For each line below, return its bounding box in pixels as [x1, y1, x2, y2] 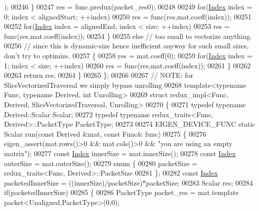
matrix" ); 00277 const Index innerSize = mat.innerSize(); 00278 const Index [4, 148, 236, 158]
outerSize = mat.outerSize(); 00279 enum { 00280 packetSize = [4, 158, 198, 168]
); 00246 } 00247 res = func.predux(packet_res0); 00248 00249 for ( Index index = [4, 1, 253, 11]
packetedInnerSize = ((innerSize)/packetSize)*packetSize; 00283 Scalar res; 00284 [4, 177, 253, 188]
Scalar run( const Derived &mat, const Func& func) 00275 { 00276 [4, 128, 207, 139]
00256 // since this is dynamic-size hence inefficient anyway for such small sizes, [4, 40, 249, 51]
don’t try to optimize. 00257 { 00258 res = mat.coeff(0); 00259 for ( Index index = [4, 50, 253, 60]
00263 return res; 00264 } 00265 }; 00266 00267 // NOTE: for [4, 70, 194, 80]
